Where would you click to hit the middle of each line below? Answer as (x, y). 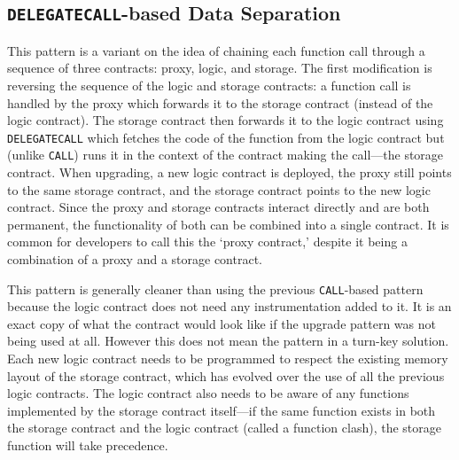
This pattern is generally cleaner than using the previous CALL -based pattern (215, 288)
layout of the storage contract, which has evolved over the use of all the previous (226, 375)
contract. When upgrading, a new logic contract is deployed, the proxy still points (229, 172)
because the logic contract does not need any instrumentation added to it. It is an (229, 306)
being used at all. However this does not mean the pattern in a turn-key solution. (228, 341)
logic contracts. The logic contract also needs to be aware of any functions (208, 393)
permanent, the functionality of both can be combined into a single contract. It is (228, 224)
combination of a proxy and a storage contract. (135, 259)
